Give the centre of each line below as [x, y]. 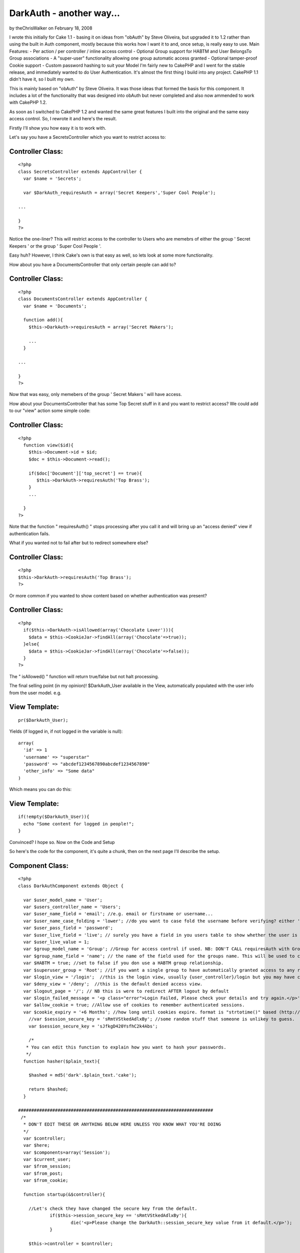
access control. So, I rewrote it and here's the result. [63, 119]
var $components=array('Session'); [67, 1152]
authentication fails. [29, 533]
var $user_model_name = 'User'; [63, 900]
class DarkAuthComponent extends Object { [71, 886]
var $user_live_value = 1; [56, 942]
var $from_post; [43, 1173]
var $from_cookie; [46, 1181]
